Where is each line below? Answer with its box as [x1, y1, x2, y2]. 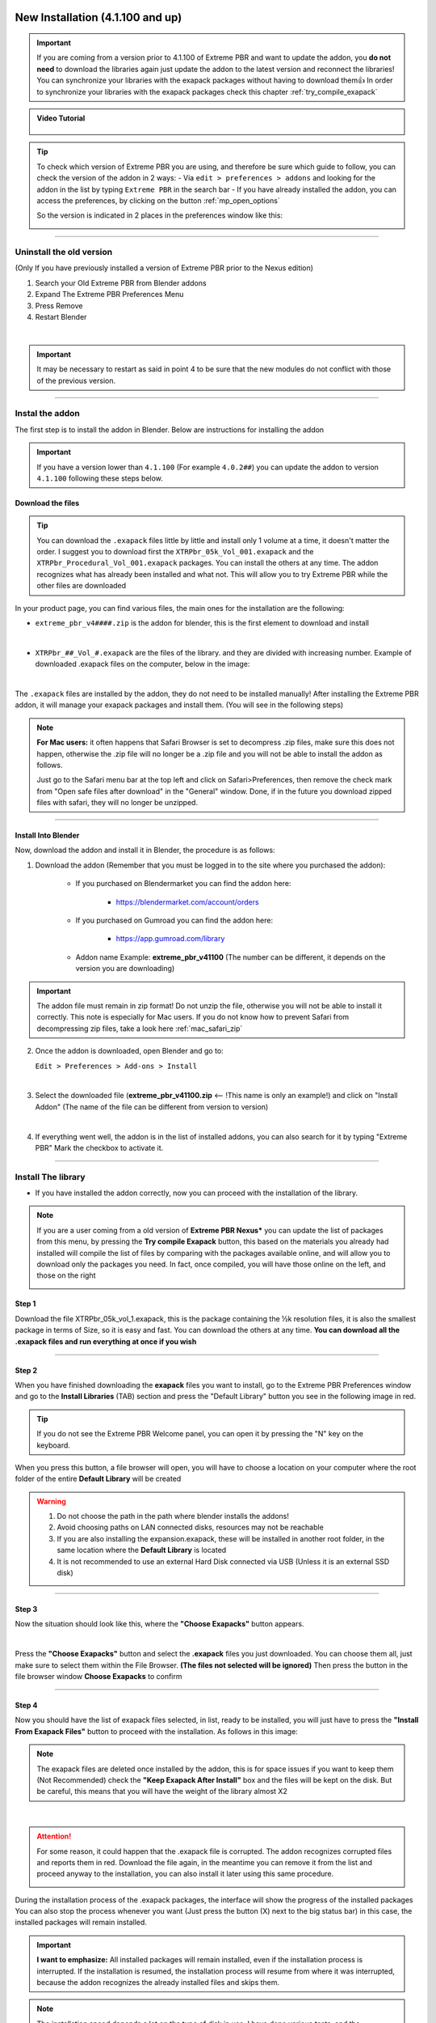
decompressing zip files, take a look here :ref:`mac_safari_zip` [36, 1024, 243, 1033]
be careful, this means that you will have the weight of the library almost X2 [36, 1787, 288, 1796]
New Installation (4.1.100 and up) [15, 11, 182, 24]
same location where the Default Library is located [57, 1546, 227, 1555]
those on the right [36, 1270, 96, 1280]
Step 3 [15, 1605, 38, 1614]
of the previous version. [36, 375, 116, 385]
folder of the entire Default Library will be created [15, 1474, 182, 1484]
